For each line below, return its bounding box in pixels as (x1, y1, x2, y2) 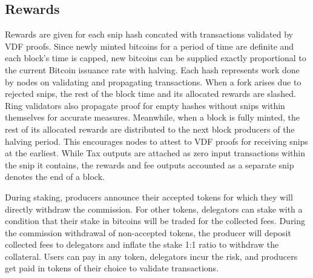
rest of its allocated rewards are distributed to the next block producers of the (5, 122, 295, 135)
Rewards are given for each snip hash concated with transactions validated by (5, 28, 293, 41)
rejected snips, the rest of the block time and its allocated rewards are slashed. (5, 87, 296, 100)
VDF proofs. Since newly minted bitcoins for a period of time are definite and (5, 39, 294, 52)
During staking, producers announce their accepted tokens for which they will (5, 190, 293, 203)
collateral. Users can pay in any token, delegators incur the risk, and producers (5, 250, 298, 262)
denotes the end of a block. (5, 170, 105, 183)
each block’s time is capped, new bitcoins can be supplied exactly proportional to (5, 51, 306, 64)
